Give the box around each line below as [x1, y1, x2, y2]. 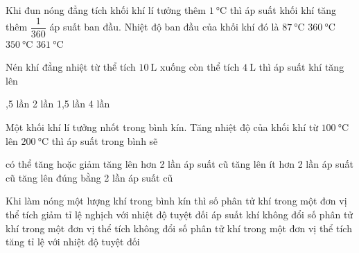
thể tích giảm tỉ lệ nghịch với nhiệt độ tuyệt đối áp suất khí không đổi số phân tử [6, 207, 353, 221]
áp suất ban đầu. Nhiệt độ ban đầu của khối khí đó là [49, 19, 279, 34]
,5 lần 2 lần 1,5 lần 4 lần [6, 96, 110, 111]
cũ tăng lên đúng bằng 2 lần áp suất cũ [6, 170, 173, 184]
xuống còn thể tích [160, 60, 240, 74]
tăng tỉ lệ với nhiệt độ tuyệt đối [6, 234, 140, 249]
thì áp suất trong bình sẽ [51, 133, 158, 148]
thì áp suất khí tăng [259, 60, 344, 74]
